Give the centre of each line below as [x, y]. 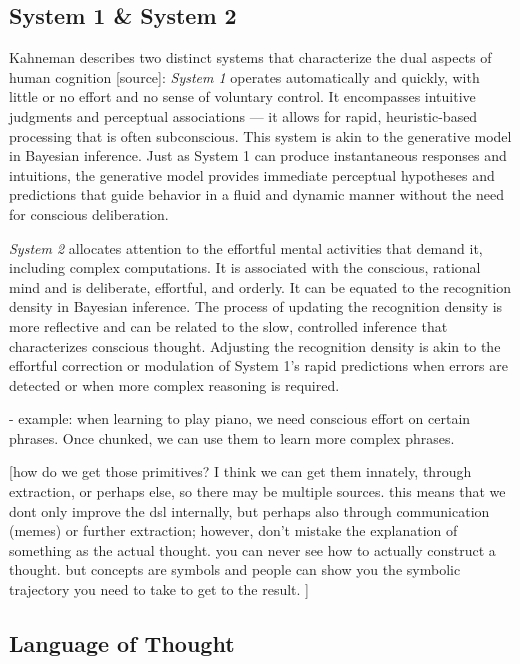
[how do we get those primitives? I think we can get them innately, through [240, 471]
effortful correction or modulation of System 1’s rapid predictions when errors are [258, 365]
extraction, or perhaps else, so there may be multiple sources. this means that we [257, 491]
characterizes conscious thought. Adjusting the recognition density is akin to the [255, 345]
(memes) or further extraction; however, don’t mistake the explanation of [233, 530]
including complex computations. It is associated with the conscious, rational [245, 267]
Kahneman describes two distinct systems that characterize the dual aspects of [250, 57]
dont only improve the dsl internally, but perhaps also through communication [249, 510]
